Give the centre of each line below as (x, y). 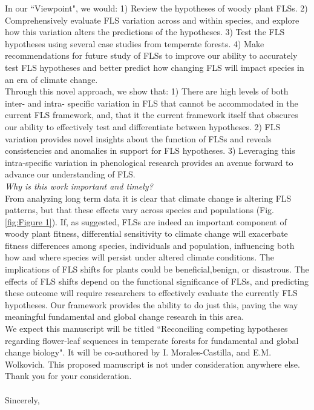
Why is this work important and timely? (79, 186)
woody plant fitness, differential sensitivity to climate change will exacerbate (146, 233)
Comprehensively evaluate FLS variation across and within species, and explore (152, 20)
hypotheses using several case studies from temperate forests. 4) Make (135, 43)
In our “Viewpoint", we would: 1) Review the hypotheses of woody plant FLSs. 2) (156, 8)
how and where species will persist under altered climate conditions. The (140, 257)
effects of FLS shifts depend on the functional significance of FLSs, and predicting (157, 281)
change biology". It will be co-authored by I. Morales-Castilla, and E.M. (138, 352)
